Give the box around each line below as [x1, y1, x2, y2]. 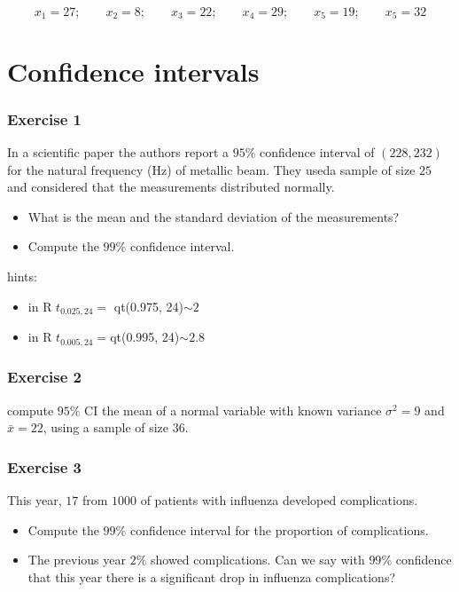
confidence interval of [259, 143, 375, 162]
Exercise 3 [7, 455, 82, 478]
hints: [7, 267, 37, 286]
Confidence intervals [7, 52, 260, 89]
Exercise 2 [7, 366, 82, 388]
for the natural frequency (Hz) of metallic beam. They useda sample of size [7, 160, 416, 178]
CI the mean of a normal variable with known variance [84, 400, 382, 419]
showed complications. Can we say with [151, 550, 365, 569]
